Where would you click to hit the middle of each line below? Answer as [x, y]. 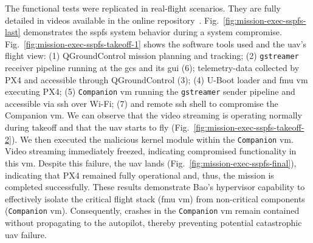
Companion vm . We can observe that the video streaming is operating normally [153, 115]
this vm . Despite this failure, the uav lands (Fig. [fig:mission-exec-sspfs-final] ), [151, 163]
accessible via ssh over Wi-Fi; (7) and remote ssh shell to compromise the [142, 103]
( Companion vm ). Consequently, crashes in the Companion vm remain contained [152, 210]
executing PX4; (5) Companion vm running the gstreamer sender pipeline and [150, 91]
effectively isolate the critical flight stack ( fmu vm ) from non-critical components [155, 198]
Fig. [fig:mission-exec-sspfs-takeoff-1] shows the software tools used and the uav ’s [156, 43]
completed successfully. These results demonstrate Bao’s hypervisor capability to [155, 187]
